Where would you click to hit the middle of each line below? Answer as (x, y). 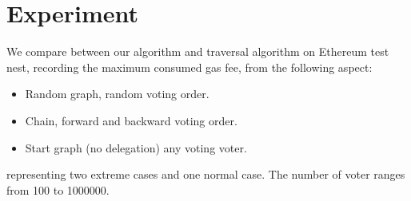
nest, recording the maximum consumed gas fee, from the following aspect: (190, 67)
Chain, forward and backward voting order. (131, 120)
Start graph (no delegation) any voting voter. (136, 147)
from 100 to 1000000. (58, 189)
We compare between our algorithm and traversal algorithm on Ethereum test (198, 51)
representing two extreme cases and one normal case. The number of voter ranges (206, 174)
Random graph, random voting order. (117, 94)
